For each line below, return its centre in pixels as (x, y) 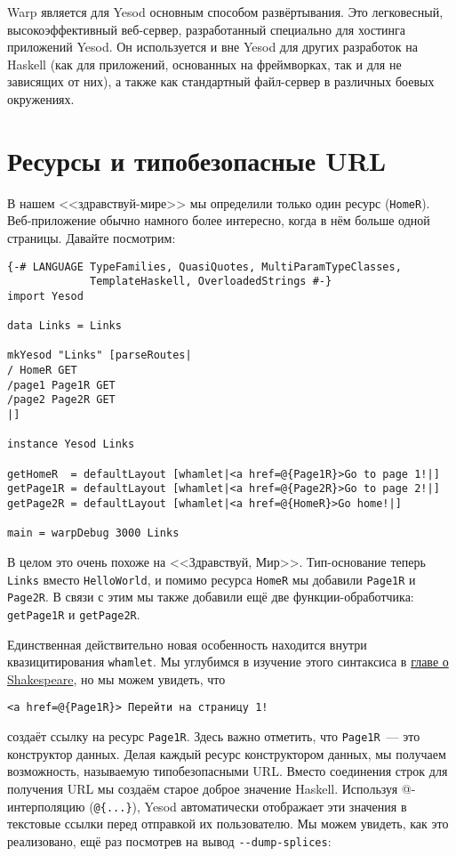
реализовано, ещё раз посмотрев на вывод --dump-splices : (169, 840)
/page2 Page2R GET (61, 400)
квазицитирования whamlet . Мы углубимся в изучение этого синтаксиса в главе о (228, 662)
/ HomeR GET (42, 371)
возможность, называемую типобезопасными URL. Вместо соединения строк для (228, 771)
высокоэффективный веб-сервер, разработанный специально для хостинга (207, 29)
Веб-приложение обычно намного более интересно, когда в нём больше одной (219, 220)
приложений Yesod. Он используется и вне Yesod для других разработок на (212, 47)
